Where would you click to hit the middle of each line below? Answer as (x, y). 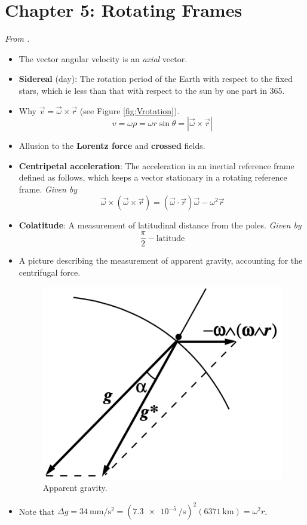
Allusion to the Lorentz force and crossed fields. (112, 146)
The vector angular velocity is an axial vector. (103, 58)
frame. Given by (48, 189)
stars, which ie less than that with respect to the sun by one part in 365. (152, 90)
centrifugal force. (50, 272)
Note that (37, 511)
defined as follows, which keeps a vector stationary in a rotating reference (153, 177)
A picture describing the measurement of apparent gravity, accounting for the (161, 260)
